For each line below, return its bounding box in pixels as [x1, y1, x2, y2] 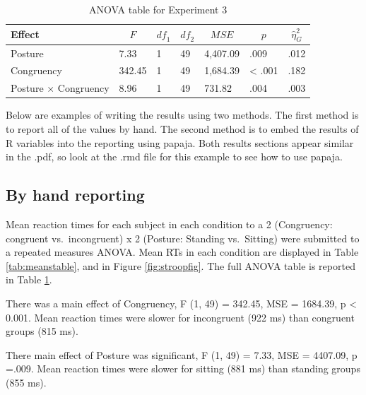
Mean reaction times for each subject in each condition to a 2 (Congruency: [6, 217, 333, 231]
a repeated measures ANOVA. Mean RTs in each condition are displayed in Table [6, 244, 359, 259]
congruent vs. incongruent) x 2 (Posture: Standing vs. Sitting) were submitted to [6, 230, 360, 245]
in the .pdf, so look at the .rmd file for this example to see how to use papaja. [6, 149, 343, 164]
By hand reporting [6, 184, 145, 206]
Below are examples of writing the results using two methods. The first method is [6, 107, 359, 122]
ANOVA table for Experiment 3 [89, 2, 228, 16]
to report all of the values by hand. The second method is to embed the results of [6, 122, 359, 136]
